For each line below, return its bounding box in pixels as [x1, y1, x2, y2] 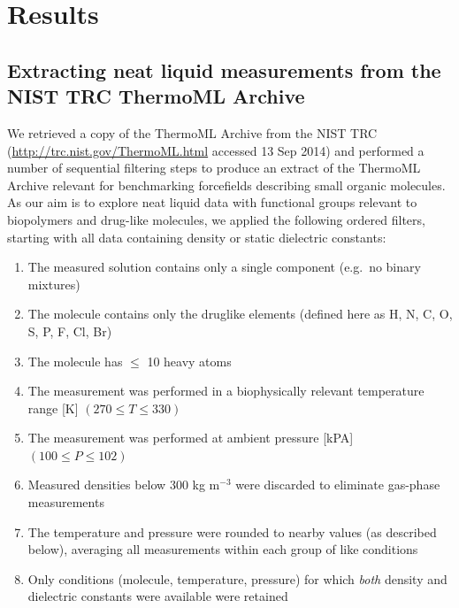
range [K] [27, 398, 79, 417]
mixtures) [27, 274, 80, 293]
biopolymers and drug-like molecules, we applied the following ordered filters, [7, 210, 425, 228]
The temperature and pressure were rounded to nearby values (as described [27, 522, 437, 541]
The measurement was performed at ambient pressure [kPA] [27, 428, 354, 447]
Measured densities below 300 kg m [27, 475, 220, 494]
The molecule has [27, 351, 123, 370]
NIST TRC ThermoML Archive [7, 82, 305, 110]
